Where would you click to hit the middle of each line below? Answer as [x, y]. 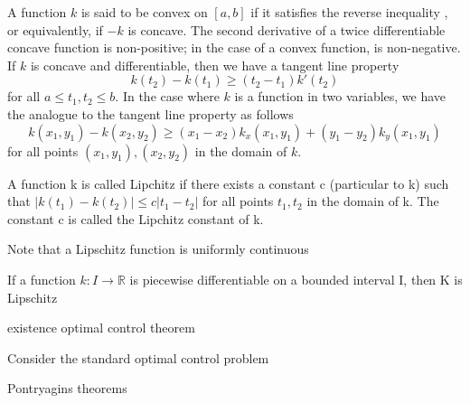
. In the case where [167, 96]
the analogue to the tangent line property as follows [150, 113]
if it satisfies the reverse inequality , [349, 12]
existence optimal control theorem [101, 328]
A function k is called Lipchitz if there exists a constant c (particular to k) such [228, 183]
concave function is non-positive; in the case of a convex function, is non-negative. [234, 47]
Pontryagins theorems [67, 388]
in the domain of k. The [373, 201]
